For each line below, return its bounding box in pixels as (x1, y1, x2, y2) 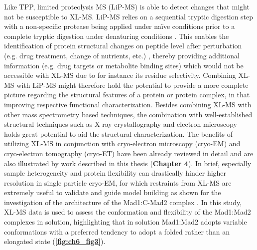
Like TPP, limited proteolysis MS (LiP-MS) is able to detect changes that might (4, 1, 250, 11)
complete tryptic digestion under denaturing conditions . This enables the (4, 30, 229, 41)
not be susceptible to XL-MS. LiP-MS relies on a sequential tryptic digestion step (4, 11, 254, 21)
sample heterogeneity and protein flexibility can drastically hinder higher (4, 168, 227, 178)
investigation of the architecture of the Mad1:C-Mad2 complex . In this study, (4, 197, 242, 207)
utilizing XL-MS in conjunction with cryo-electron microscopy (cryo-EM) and (4, 138, 241, 149)
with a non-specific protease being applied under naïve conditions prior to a (4, 21, 235, 31)
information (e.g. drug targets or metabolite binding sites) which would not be (4, 60, 244, 70)
